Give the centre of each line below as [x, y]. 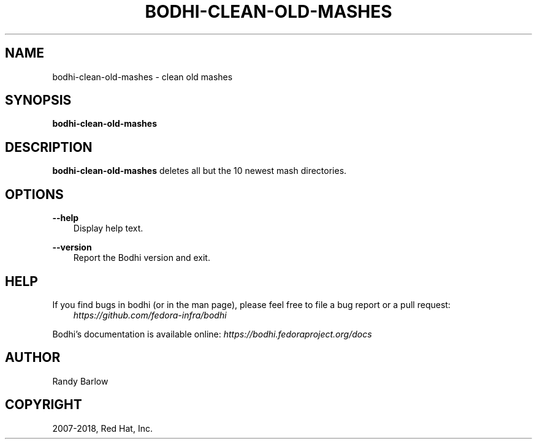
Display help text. [108, 228]
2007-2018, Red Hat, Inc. [102, 428]
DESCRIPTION [49, 147]
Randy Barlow [80, 381]
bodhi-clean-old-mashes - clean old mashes [143, 77]
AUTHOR [33, 358]
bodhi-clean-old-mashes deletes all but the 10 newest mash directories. [200, 171]
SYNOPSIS [38, 100]
